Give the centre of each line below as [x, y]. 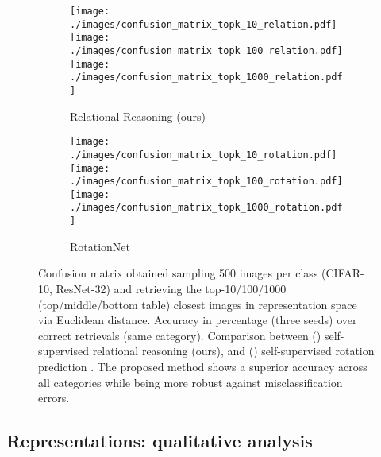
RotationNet [100, 246]
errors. [54, 398]
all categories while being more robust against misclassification [190, 382]
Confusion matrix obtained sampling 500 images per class [178, 273]
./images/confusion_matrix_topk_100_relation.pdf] [206, 50]
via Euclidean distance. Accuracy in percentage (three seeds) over [198, 320]
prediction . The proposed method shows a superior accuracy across [203, 366]
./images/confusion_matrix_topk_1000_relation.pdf [206, 77]
